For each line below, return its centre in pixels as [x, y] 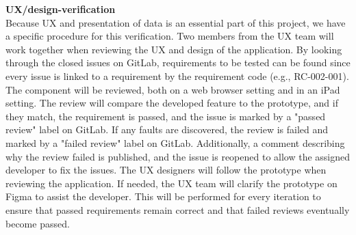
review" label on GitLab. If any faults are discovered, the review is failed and [167, 129]
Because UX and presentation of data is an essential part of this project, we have [176, 22]
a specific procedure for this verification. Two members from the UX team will [170, 36]
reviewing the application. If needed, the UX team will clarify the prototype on [171, 183]
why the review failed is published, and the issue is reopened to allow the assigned [178, 156]
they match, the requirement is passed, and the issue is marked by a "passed [166, 116]
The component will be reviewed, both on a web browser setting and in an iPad [173, 89]
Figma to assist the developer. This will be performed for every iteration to [163, 196]
